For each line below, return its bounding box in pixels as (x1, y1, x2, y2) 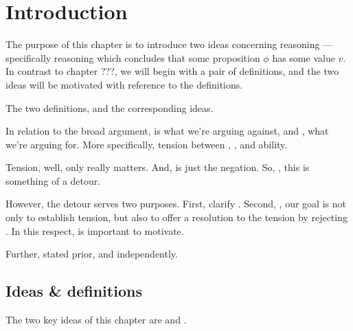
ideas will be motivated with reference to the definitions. (5, 77, 243, 91)
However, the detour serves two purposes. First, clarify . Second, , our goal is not (5, 196, 346, 211)
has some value (272, 50, 335, 65)
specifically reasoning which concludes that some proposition (5, 50, 260, 65)
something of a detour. (5, 173, 101, 187)
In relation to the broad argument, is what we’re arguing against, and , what (5, 124, 329, 138)
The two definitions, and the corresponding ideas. (5, 100, 214, 115)
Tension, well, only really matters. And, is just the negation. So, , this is (5, 160, 310, 174)
